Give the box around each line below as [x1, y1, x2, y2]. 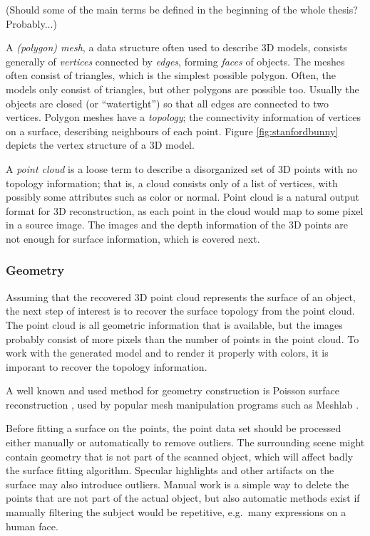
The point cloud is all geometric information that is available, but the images [6, 317, 343, 332]
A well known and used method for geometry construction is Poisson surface [6, 383, 339, 398]
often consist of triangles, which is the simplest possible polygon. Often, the [6, 68, 336, 83]
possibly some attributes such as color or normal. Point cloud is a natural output [6, 189, 360, 204]
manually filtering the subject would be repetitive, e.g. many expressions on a [6, 505, 346, 520]
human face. [6, 518, 58, 533]
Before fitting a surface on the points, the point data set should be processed [6, 421, 341, 436]
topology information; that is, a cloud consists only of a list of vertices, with [6, 175, 338, 190]
